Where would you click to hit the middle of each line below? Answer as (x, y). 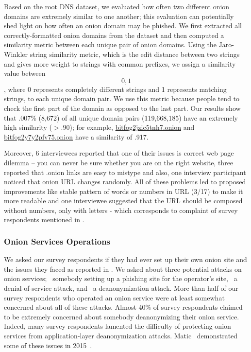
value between (25, 73)
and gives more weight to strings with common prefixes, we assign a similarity (120, 63)
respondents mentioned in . (44, 220)
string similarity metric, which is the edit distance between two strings (135, 54)
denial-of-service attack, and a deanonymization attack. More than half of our (121, 288)
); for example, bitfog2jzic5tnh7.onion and (132, 127)
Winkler (16, 54)
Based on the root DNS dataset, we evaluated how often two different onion (117, 6)
